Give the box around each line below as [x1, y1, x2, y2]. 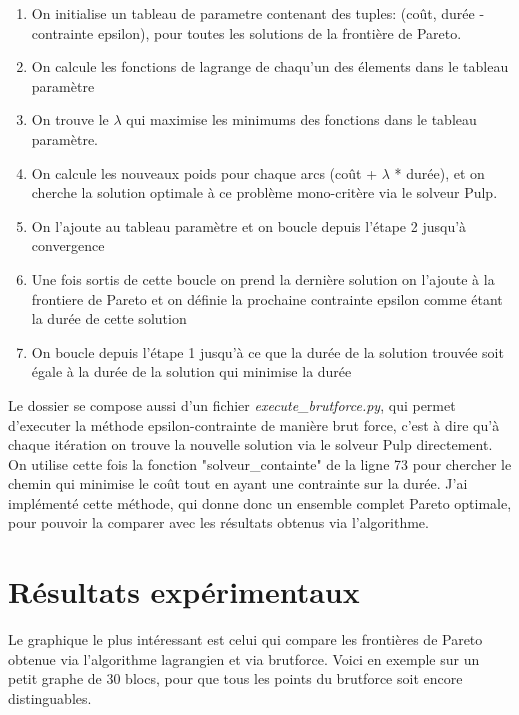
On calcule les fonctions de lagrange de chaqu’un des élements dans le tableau [31, 56, 509, 77]
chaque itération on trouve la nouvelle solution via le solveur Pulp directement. [8, 434, 493, 455]
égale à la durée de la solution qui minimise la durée [31, 361, 352, 382]
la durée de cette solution [31, 308, 187, 329]
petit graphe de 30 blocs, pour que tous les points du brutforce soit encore [8, 668, 463, 689]
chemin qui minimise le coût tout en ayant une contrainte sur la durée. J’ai [8, 473, 468, 494]
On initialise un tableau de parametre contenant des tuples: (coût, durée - [31, 3, 485, 23]
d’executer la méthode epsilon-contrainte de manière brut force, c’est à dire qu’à [8, 414, 500, 435]
